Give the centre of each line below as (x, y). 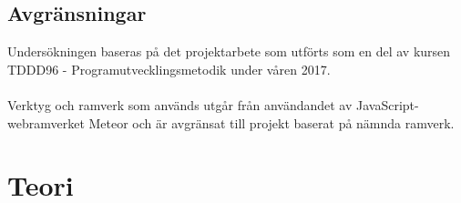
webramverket (46, 122)
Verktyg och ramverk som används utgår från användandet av (180, 104)
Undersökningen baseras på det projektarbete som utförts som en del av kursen (229, 51)
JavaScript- (388, 104)
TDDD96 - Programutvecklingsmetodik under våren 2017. (169, 69)
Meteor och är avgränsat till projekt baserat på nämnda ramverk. (271, 122)
